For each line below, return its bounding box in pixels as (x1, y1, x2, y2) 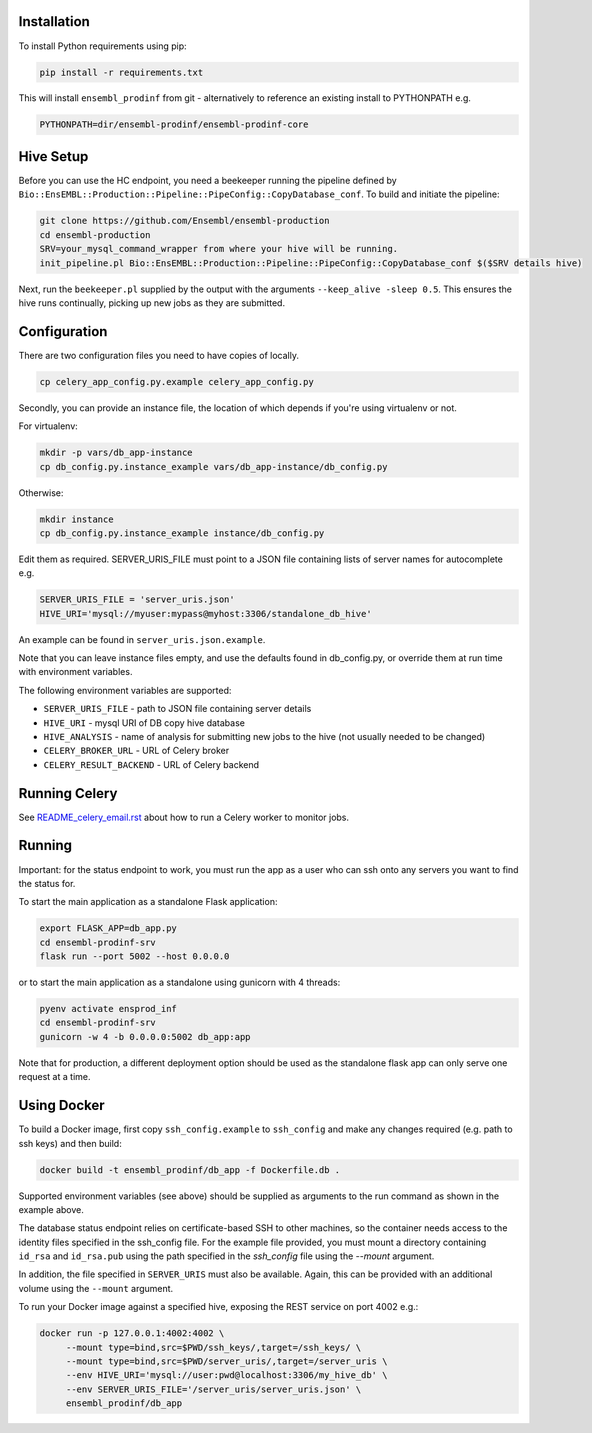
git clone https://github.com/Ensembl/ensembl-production (39, 215, 330, 227)
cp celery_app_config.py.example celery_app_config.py (39, 376, 314, 387)
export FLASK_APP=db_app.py (39, 923, 177, 934)
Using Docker (18, 1097, 105, 1114)
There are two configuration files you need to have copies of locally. (18, 349, 300, 361)
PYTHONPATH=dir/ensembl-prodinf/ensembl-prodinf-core (39, 119, 309, 130)
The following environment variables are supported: (18, 684, 232, 696)
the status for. (18, 877, 76, 889)
